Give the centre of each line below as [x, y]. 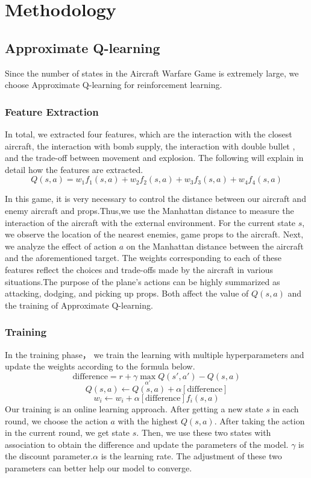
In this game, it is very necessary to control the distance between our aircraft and [155, 199]
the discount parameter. [49, 456]
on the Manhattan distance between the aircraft [215, 246]
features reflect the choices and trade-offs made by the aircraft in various [139, 269]
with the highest [148, 420]
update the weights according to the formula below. [100, 366]
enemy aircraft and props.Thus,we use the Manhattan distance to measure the [149, 210]
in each [286, 408]
